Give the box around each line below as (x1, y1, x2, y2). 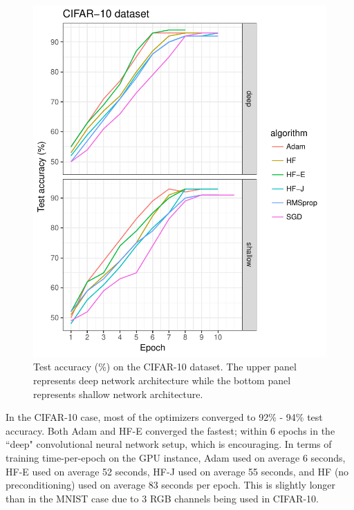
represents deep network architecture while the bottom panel (33, 372, 291, 387)
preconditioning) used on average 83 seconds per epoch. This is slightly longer (6, 478, 336, 492)
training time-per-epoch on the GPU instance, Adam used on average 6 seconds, (6, 450, 346, 464)
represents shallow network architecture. (33, 386, 203, 401)
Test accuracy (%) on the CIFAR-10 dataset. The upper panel (33, 359, 297, 374)
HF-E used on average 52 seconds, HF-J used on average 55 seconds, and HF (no (6, 464, 349, 478)
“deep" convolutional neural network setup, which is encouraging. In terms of (6, 437, 332, 451)
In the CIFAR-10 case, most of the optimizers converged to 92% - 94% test (6, 410, 323, 424)
